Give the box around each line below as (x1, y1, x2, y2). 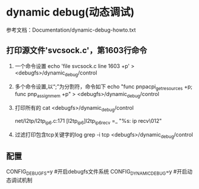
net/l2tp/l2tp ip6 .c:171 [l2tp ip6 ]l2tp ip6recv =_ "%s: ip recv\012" (14, 117, 162, 126)
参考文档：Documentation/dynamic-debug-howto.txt (6, 26, 136, 33)
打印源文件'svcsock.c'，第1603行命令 (6, 45, 147, 55)
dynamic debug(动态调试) (6, 5, 135, 19)
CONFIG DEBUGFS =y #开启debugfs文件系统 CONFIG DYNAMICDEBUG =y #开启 (6, 168, 188, 176)
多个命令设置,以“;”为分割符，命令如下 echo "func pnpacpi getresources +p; (14, 83, 193, 91)
